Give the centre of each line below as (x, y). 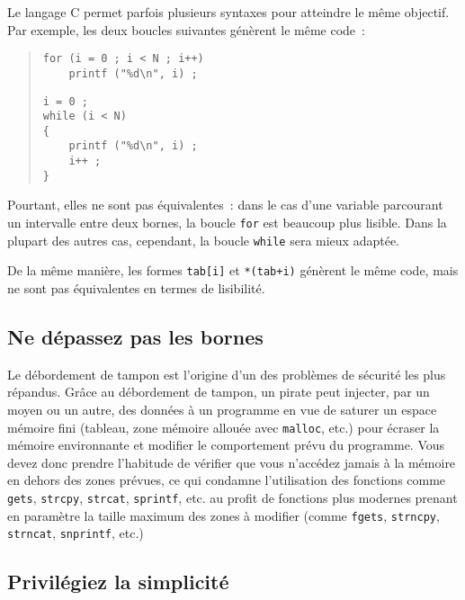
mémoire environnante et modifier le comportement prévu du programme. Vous (226, 445)
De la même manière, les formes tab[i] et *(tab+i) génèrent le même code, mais (233, 270)
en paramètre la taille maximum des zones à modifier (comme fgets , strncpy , (224, 515)
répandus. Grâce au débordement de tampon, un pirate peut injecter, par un (219, 392)
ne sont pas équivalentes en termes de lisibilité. (136, 288)
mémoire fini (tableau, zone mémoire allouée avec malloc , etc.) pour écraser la (224, 427)
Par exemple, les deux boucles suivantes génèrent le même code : (186, 29)
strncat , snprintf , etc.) (76, 533)
